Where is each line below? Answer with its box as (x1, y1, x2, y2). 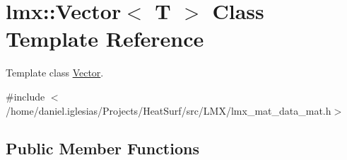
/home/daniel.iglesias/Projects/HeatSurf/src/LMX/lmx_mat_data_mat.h (6, 103, 331, 118)
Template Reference (6, 24, 204, 53)
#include (6, 88, 45, 103)
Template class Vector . (6, 65, 104, 80)
